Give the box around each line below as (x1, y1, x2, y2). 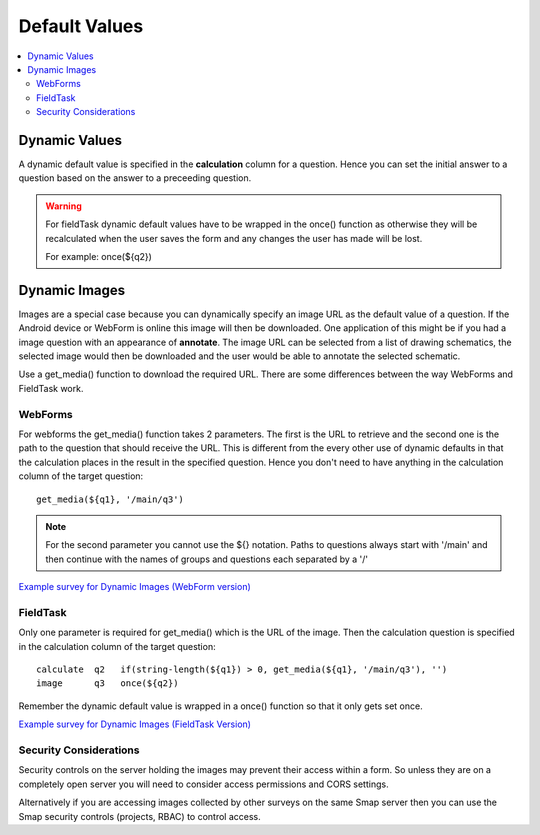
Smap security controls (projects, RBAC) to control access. (18, 810, 261, 822)
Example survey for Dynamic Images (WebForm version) (18, 581, 252, 593)
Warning (45, 200, 82, 212)
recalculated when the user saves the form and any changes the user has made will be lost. (45, 232, 423, 244)
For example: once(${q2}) (45, 250, 152, 262)
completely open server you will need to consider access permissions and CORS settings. (18, 778, 389, 790)
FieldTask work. (18, 382, 84, 394)
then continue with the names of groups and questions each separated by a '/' (45, 553, 369, 565)
